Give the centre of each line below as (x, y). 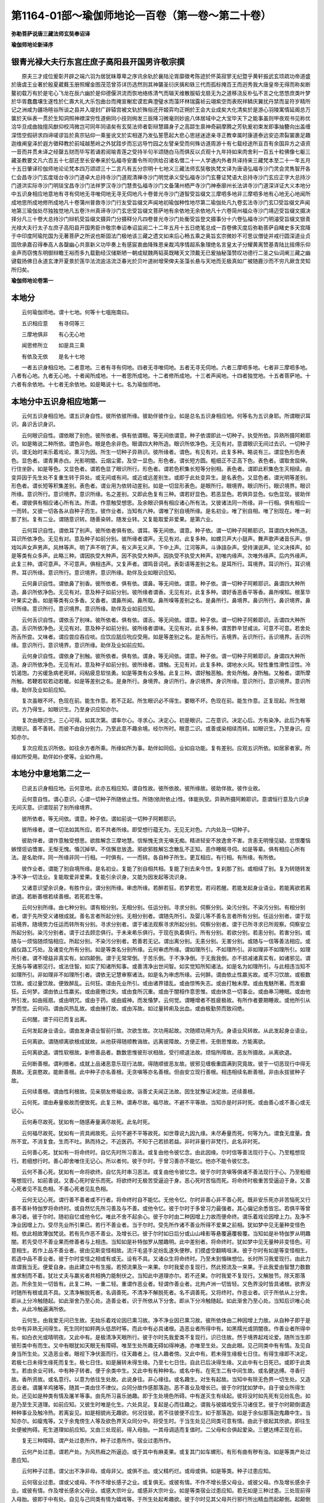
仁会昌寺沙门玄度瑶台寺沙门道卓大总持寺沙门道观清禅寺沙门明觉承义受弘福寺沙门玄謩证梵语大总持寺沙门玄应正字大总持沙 (161, 177)
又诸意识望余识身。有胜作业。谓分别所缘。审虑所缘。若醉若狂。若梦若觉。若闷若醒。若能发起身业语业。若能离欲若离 (166, 888)
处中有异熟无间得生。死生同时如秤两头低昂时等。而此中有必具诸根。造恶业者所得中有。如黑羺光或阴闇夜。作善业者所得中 (161, 1329)
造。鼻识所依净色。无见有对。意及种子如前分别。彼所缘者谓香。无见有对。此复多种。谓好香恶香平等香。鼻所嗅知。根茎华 (161, 592)
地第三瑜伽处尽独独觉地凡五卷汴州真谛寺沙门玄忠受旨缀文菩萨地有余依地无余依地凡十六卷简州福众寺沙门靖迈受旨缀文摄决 (161, 211)
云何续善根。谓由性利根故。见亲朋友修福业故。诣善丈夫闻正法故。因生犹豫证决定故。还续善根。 (139, 1092)
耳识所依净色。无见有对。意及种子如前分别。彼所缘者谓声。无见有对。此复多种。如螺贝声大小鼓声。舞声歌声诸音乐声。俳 (161, 539)
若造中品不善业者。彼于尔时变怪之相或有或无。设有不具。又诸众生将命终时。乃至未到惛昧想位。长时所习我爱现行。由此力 (161, 1259)
